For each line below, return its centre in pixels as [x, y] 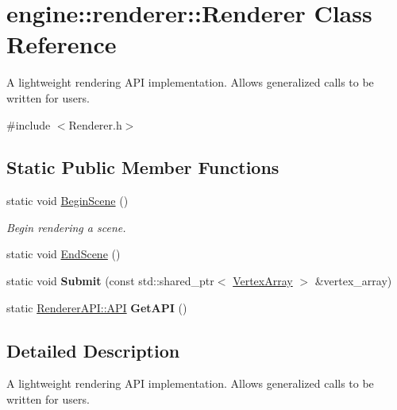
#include [29, 124]
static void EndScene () [64, 254]
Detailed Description [93, 350]
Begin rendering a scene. [66, 227]
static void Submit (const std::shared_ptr [110, 281]
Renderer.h [95, 124]
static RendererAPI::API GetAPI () [97, 307]
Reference [62, 44]
